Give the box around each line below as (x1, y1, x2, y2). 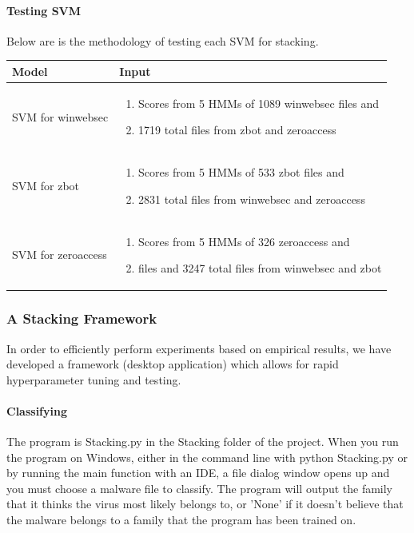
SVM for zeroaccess (12, 246, 107, 263)
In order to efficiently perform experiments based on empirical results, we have (6, 340, 392, 356)
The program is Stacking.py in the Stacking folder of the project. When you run (6, 433, 399, 450)
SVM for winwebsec (12, 108, 109, 125)
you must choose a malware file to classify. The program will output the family (6, 479, 393, 496)
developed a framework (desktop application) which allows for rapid (6, 356, 339, 372)
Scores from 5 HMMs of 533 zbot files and (138, 164, 344, 181)
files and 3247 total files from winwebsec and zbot (138, 260, 382, 276)
